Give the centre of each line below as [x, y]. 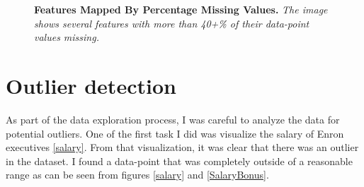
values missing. [67, 37]
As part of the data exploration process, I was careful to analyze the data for [173, 119]
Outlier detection [91, 85]
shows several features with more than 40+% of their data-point [172, 23]
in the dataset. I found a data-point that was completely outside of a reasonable [179, 161]
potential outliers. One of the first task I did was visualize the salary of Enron [175, 133]
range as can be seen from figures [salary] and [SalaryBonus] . [137, 175]
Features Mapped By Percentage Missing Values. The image [181, 9]
